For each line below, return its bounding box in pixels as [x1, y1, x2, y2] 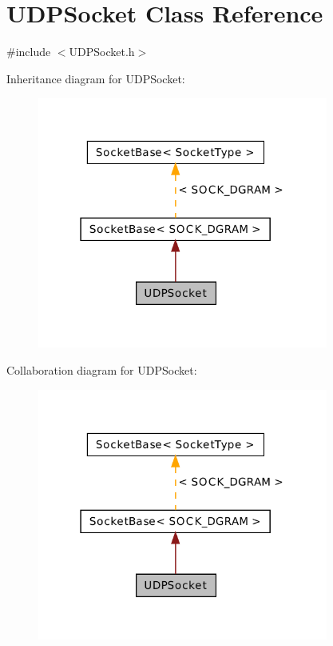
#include [6, 43, 51, 60]
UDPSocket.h [69, 43, 135, 60]
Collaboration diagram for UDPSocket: [6, 361, 197, 378]
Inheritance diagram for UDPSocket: [6, 70, 185, 86]
